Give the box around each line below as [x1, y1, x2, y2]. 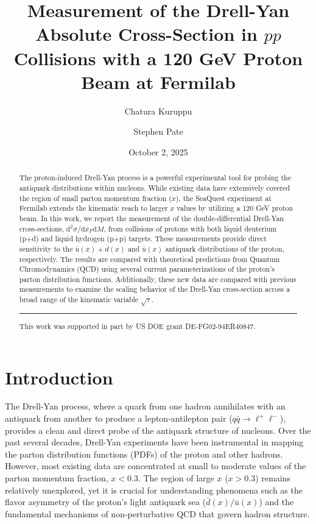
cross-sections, [19, 223, 64, 233]
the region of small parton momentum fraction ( [19, 193, 172, 203]
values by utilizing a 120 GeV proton [177, 203, 293, 213]
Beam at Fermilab [81, 69, 236, 94]
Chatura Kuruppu [124, 104, 192, 117]
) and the [259, 495, 294, 508]
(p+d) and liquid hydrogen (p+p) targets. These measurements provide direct [19, 233, 267, 244]
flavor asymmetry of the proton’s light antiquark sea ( [5, 495, 206, 508]
